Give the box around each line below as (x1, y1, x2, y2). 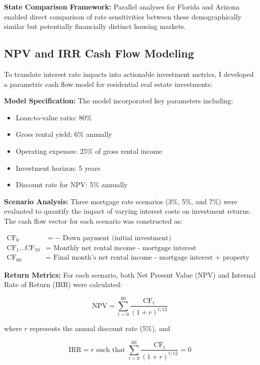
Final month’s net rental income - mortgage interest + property (53, 254, 249, 262)
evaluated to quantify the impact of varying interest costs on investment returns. (4, 206, 251, 216)
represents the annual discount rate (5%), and (29, 323, 170, 334)
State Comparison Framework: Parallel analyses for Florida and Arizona (4, 1, 239, 11)
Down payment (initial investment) (62, 234, 171, 242)
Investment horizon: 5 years (15, 162, 100, 173)
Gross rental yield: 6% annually (15, 129, 112, 139)
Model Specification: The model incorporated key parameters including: (4, 95, 233, 106)
